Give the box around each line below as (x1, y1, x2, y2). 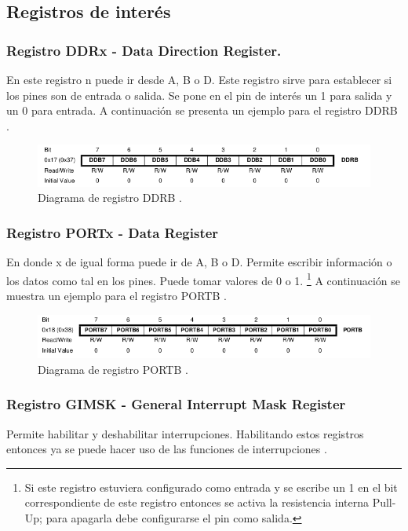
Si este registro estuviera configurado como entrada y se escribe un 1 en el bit (24, 478, 398, 495)
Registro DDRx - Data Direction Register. (6, 40, 282, 60)
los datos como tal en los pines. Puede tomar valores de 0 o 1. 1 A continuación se (6, 269, 400, 288)
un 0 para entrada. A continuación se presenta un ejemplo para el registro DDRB (6, 102, 398, 119)
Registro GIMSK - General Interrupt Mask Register (6, 394, 346, 414)
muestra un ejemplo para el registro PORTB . (6, 287, 227, 304)
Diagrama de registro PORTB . (38, 361, 188, 377)
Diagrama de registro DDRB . (38, 189, 182, 206)
